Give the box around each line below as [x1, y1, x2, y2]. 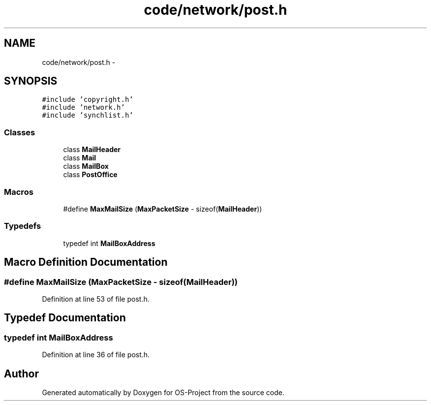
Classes [4, 127, 35, 137]
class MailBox [63, 162, 109, 171]
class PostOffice [63, 170, 118, 179]
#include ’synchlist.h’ [42, 111, 133, 120]
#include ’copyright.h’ [42, 95, 133, 104]
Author [4, 367, 39, 380]
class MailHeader [63, 145, 121, 154]
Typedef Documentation [4, 312, 126, 324]
